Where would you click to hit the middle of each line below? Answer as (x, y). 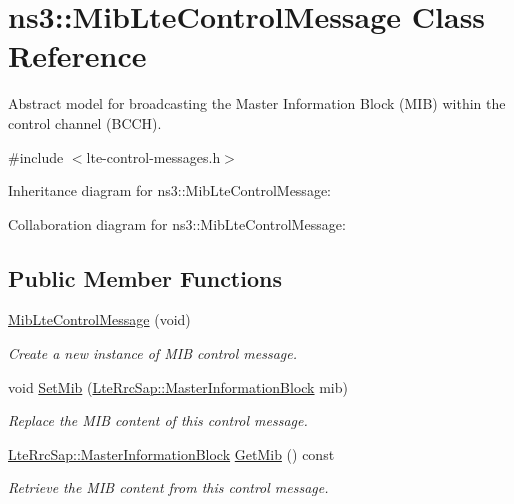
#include (36, 156)
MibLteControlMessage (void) (99, 319)
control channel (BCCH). (85, 122)
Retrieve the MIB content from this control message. (168, 487)
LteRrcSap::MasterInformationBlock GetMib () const (171, 453)
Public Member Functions (145, 277)
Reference (77, 55)
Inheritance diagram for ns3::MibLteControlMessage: (169, 190)
